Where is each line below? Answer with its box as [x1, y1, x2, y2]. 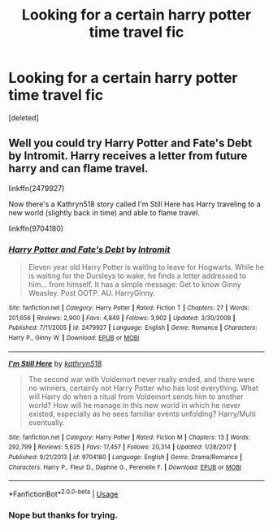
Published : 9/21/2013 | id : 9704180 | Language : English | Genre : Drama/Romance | [8, 453, 242, 461]
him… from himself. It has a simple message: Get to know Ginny [28, 280, 241, 289]
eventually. [28, 417, 65, 427]
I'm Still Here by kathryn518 [8, 358, 102, 368]
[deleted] [8, 112, 39, 123]
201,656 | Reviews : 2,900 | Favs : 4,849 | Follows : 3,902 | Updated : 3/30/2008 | [8, 314, 236, 322]
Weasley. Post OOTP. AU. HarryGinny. [28, 288, 156, 298]
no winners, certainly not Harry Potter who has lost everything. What [28, 383, 258, 392]
